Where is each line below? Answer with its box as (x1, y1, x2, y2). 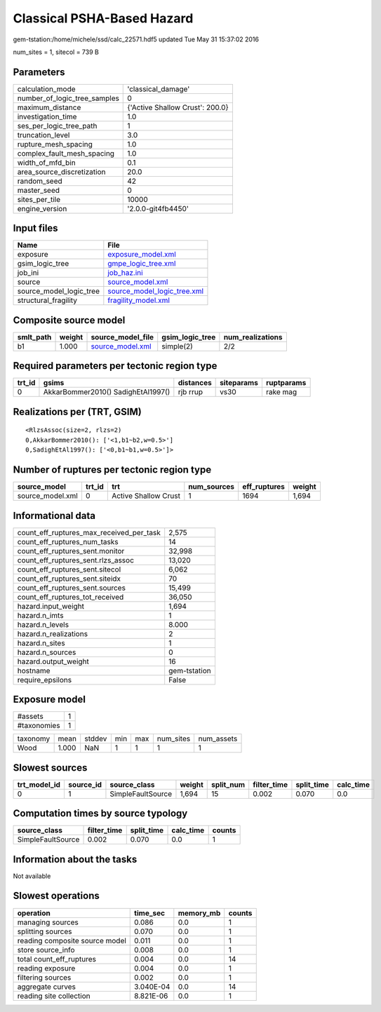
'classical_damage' (127, 84, 190, 94)
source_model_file (91, 332, 154, 342)
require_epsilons (17, 675, 72, 684)
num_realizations (223, 332, 283, 342)
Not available (13, 872, 51, 880)
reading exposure (17, 963, 76, 973)
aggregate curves (17, 982, 76, 992)
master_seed (17, 185, 60, 195)
